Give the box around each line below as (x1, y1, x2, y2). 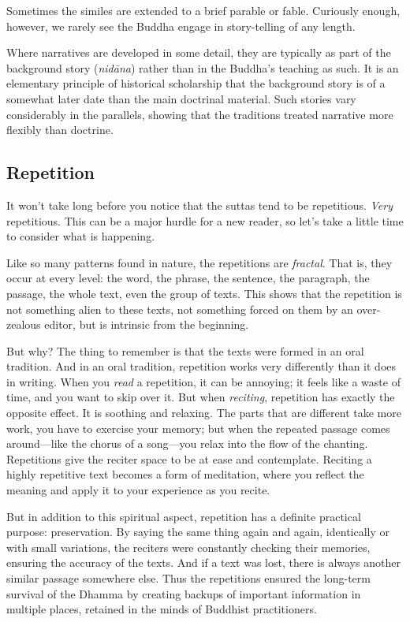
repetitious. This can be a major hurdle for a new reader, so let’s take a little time (6, 212, 404, 229)
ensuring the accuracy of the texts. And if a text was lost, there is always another (6, 554, 401, 571)
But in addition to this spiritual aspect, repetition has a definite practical (6, 508, 361, 524)
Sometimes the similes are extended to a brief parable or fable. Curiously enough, (6, 2, 401, 18)
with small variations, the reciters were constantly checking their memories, (6, 538, 371, 555)
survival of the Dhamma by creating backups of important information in (6, 585, 361, 602)
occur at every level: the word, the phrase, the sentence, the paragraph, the (6, 270, 370, 286)
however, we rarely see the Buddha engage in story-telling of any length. (6, 17, 356, 34)
